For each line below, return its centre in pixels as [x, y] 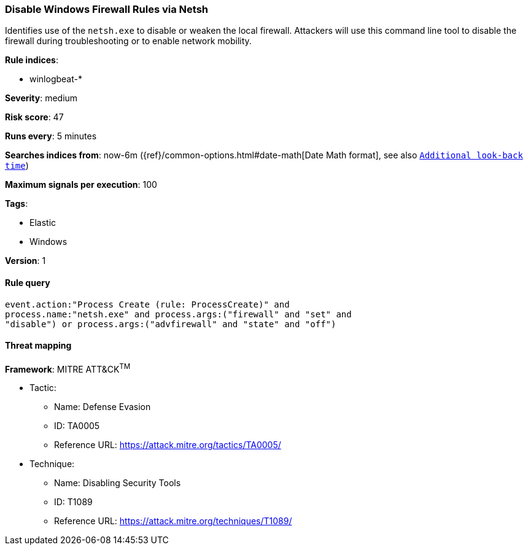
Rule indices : [32, 60]
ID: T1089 [73, 502]
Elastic [43, 223]
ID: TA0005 [77, 426]
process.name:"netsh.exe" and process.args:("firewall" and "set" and [178, 314]
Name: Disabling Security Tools [118, 483]
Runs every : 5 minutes [51, 136]
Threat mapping [38, 346]
